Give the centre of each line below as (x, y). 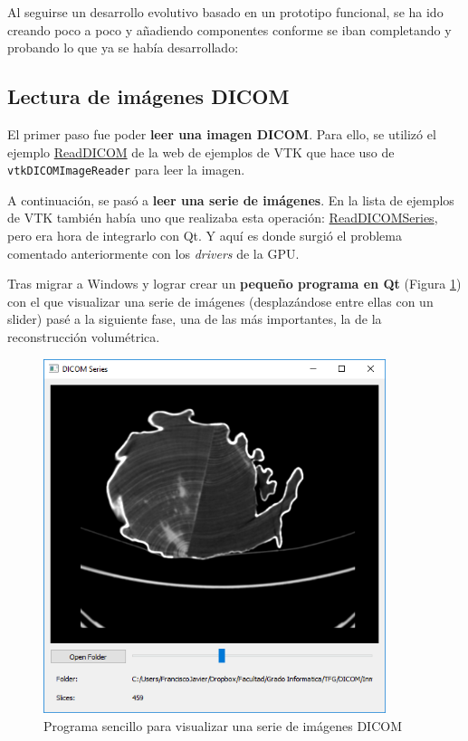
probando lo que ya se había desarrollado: (123, 47)
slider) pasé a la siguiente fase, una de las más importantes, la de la (195, 319)
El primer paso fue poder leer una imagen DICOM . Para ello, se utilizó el (222, 133)
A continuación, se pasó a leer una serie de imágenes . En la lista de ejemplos (231, 199)
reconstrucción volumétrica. (84, 336)
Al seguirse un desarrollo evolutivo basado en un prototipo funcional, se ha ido (225, 12)
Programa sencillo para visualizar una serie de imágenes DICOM (223, 726)
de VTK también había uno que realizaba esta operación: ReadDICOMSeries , (223, 218)
